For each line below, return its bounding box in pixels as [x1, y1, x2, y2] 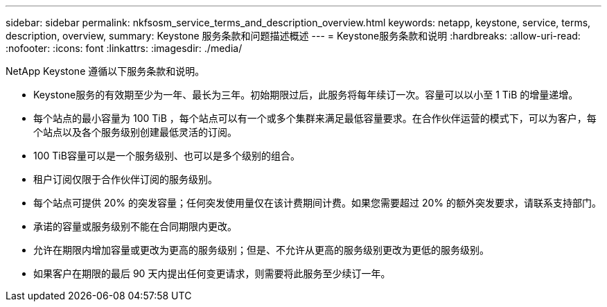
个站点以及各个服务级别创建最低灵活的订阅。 [33, 126, 237, 138]
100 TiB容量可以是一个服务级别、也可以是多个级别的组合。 [33, 150, 300, 161]
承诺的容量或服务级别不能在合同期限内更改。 [33, 220, 237, 232]
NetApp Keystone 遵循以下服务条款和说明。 [6, 65, 205, 77]
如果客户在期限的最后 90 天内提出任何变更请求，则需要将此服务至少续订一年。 [33, 267, 391, 279]
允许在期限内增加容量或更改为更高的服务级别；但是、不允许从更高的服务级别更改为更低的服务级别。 [33, 244, 489, 256]
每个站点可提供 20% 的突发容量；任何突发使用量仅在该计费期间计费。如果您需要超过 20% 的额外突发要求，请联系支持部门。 [33, 197, 601, 209]
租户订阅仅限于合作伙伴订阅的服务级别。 [33, 173, 218, 185]
